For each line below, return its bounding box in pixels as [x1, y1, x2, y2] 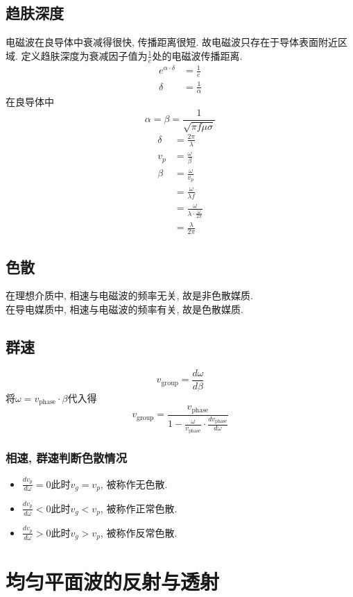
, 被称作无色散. [100, 476, 168, 491]
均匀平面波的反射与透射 [6, 566, 220, 595]
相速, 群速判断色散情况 [6, 448, 128, 466]
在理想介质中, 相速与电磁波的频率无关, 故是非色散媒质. [6, 288, 253, 303]
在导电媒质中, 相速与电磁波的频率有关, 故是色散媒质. [6, 302, 243, 317]
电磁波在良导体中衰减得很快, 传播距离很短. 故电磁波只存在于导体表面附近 [6, 35, 338, 49]
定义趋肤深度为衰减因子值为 [21, 48, 148, 62]
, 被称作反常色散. [100, 525, 178, 539]
